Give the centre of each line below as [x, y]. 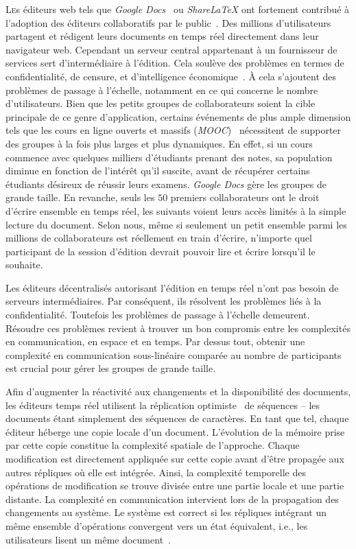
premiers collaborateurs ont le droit [245, 197]
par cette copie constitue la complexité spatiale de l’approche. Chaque [153, 445]
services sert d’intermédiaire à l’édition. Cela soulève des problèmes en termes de [175, 63]
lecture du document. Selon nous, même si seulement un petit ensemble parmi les [176, 224]
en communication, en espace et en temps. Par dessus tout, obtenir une [155, 341]
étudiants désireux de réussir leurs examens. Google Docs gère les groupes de [166, 184]
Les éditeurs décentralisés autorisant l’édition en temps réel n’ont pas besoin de [172, 287]
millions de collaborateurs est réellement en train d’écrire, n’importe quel [159, 238]
